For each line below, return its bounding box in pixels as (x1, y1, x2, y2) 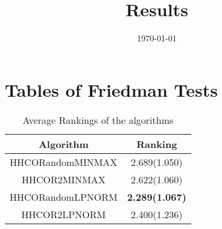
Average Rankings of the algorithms (22, 112, 174, 127)
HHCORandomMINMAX (10, 154, 118, 169)
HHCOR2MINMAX (21, 172, 106, 186)
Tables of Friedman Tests (5, 77, 218, 102)
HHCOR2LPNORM (21, 207, 106, 221)
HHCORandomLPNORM (10, 189, 118, 204)
